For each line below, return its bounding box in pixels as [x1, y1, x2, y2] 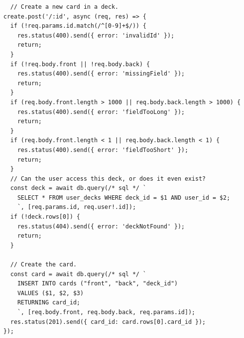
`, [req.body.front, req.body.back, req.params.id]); [17, 309, 195, 316]
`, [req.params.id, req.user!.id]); [17, 204, 136, 211]
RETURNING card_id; [17, 299, 80, 306]
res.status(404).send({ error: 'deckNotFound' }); [17, 223, 185, 230]
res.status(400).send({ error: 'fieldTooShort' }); [17, 146, 188, 153]
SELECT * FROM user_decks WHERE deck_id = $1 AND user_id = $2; [17, 194, 230, 201]
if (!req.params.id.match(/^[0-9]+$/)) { [10, 22, 147, 30]
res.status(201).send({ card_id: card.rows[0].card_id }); [10, 318, 206, 325]
